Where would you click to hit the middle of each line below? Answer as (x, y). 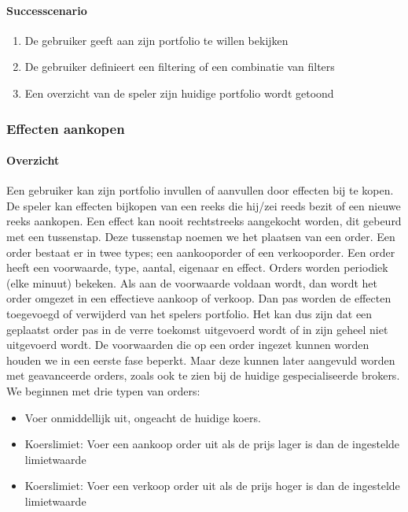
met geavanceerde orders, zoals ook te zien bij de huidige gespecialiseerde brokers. (203, 375)
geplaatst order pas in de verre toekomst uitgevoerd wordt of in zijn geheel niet (197, 329)
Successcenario (47, 10)
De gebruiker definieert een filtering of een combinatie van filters (180, 67)
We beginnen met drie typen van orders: (103, 390)
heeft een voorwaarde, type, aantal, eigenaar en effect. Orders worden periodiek (197, 267)
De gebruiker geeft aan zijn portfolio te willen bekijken (156, 40)
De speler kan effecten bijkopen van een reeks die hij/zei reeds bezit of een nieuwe (204, 205)
